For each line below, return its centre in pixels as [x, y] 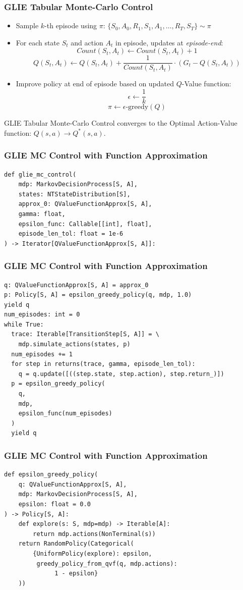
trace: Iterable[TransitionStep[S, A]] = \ [85, 334]
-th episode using [71, 25]
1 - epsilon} [76, 574]
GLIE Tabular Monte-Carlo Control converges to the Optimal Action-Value [121, 123]
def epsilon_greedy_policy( [51, 475]
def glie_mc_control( [40, 174]
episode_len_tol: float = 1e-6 [71, 234]
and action [87, 42]
